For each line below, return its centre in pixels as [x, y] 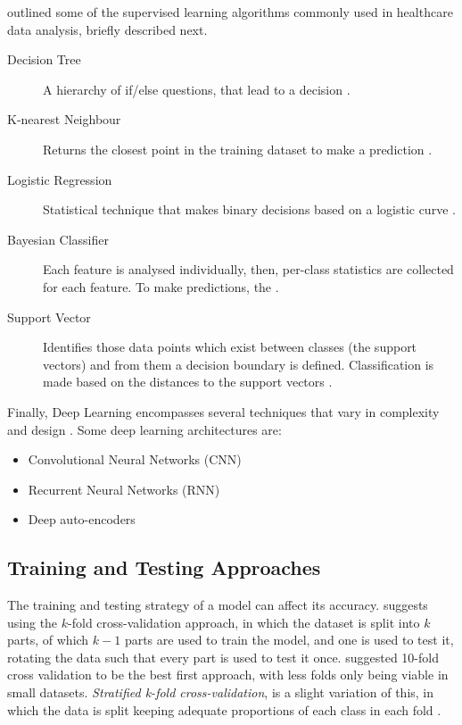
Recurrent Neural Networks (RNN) [124, 489]
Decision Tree [44, 59]
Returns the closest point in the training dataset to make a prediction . [238, 149]
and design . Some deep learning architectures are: [144, 429]
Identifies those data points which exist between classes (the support [230, 347]
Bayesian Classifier [58, 239]
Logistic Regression [60, 179]
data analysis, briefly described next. [107, 29]
